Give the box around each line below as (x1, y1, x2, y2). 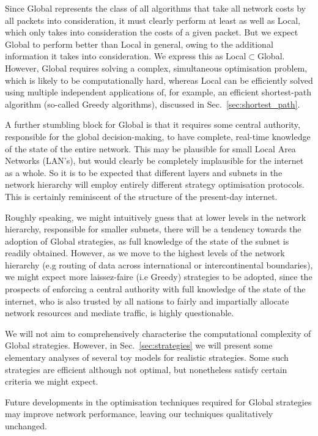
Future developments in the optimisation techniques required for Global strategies (5, 395, 312, 408)
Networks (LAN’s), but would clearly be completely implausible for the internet (5, 154, 304, 167)
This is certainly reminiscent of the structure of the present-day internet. (5, 190, 278, 202)
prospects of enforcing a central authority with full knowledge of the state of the (5, 283, 306, 295)
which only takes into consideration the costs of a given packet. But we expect (5, 26, 298, 39)
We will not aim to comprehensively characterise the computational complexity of (5, 327, 311, 339)
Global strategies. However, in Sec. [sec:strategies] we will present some (5, 339, 273, 352)
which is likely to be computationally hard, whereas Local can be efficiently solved (5, 73, 313, 86)
